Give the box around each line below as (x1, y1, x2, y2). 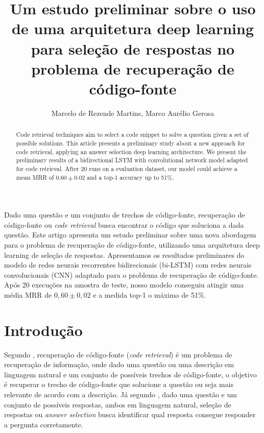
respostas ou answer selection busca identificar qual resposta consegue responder (4, 409, 256, 420)
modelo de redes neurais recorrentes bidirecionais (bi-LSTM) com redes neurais (4, 259, 252, 270)
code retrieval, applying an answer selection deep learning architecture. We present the (16, 147, 247, 156)
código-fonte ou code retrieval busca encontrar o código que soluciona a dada (4, 219, 244, 230)
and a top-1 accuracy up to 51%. (87, 173, 174, 181)
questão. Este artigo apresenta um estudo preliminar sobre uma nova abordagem (4, 229, 256, 240)
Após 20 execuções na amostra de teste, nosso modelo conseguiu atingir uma (4, 279, 244, 290)
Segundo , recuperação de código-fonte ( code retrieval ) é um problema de (4, 349, 232, 359)
